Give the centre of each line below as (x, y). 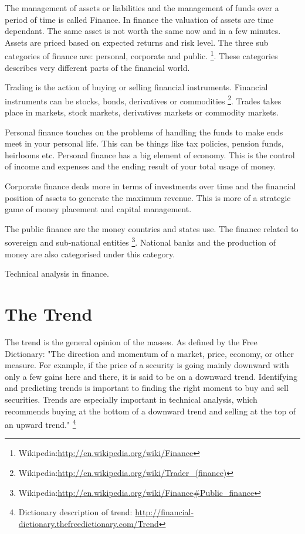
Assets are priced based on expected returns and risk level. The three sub (137, 42)
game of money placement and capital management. (98, 209)
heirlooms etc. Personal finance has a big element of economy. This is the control (150, 154)
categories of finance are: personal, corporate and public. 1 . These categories (141, 55)
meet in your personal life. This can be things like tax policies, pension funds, (144, 143)
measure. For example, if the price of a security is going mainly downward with (147, 365)
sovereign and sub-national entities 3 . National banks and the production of (140, 242)
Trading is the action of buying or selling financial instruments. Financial (136, 87)
